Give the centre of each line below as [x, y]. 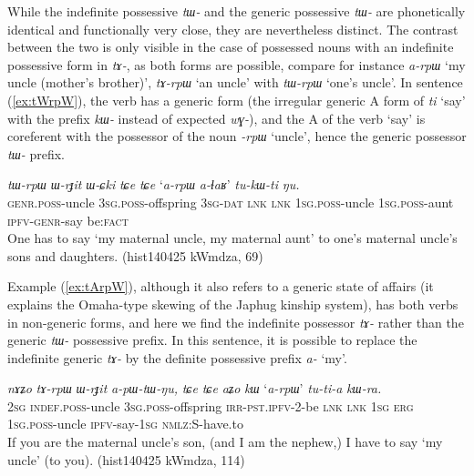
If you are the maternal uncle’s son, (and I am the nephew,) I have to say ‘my [225, 442]
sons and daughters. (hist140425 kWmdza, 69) [135, 255]
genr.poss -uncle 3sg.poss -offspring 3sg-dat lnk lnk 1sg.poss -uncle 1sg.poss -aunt [231, 202]
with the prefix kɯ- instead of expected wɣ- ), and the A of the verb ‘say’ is [216, 118]
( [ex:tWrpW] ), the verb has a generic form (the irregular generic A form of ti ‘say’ [237, 100]
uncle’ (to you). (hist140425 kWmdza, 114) [126, 459]
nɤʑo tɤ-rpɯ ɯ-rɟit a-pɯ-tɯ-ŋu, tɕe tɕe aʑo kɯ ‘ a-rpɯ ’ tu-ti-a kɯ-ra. [195, 388]
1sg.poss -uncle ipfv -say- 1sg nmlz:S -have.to [125, 424]
